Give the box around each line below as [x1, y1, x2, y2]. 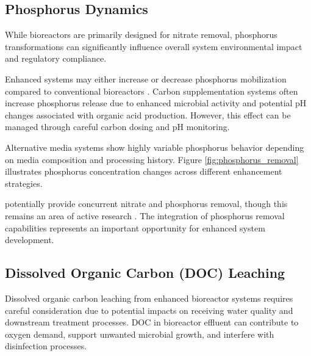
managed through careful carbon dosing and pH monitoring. [5, 120, 230, 133]
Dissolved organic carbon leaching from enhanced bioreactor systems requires [5, 291, 293, 304]
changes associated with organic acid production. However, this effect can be [5, 108, 291, 121]
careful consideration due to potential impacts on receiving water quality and [5, 303, 293, 316]
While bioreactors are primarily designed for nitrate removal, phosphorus [5, 28, 277, 41]
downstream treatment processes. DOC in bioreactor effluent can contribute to [5, 316, 299, 329]
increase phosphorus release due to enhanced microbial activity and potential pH [5, 96, 307, 109]
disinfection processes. [5, 340, 87, 352]
